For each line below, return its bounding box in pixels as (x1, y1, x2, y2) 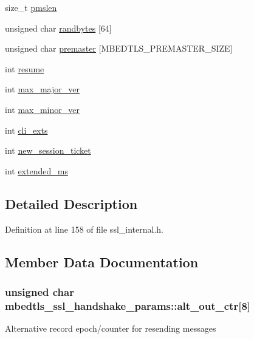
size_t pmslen (5, 1, 57, 13)
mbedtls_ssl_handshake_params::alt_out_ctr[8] (5, 298, 251, 313)
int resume (5, 62, 44, 75)
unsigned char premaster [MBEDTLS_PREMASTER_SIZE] (5, 42, 233, 55)
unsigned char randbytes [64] (5, 21, 112, 34)
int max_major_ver (5, 83, 80, 95)
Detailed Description (5, 194, 138, 213)
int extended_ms (5, 164, 68, 177)
